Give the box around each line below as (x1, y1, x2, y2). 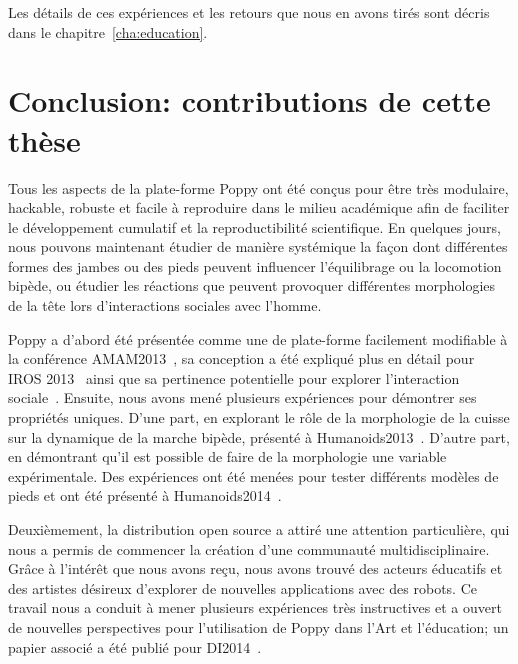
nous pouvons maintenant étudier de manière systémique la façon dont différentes (8, 236, 508, 257)
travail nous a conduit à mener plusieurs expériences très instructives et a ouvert (8, 597, 502, 618)
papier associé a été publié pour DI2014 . (8, 636, 262, 657)
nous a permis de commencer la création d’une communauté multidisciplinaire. (8, 538, 490, 559)
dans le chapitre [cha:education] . (8, 21, 208, 42)
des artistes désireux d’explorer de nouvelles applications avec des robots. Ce (8, 577, 477, 598)
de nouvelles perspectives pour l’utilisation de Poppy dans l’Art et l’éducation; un (8, 616, 509, 637)
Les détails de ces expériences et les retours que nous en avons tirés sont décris (8, 2, 490, 22)
